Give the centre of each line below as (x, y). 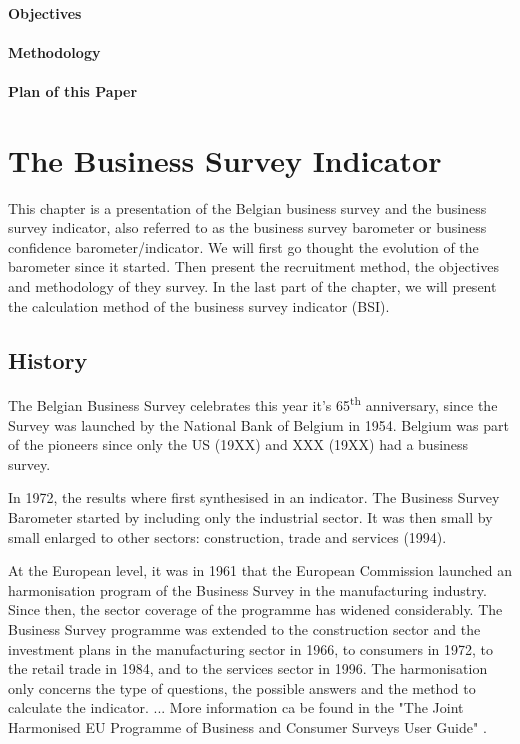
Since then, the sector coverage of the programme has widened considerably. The (255, 609)
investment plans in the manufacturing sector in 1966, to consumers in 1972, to (251, 648)
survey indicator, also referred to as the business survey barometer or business (247, 227)
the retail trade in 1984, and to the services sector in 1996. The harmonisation (248, 668)
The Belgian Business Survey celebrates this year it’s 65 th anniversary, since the (253, 404)
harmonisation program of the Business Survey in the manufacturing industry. (247, 589)
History (48, 359)
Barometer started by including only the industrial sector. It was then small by (250, 517)
